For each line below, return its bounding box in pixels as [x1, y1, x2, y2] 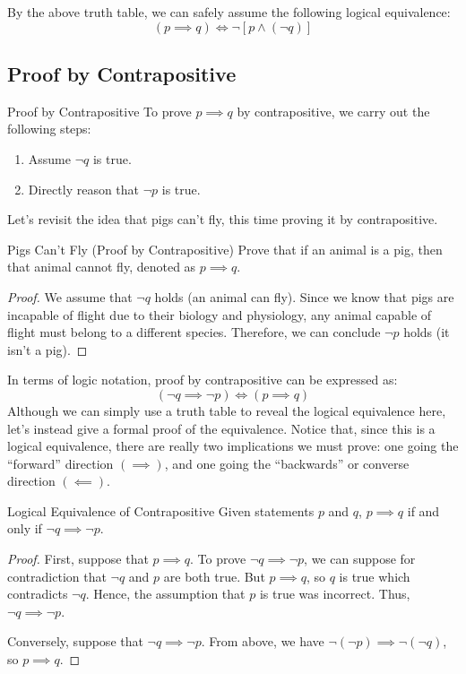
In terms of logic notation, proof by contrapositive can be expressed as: [7, 370, 398, 389]
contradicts [7, 584, 68, 603]
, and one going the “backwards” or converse [164, 454, 410, 472]
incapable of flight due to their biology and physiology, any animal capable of [7, 305, 432, 324]
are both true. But [163, 566, 265, 585]
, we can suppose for [304, 549, 416, 568]
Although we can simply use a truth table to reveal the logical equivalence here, [7, 401, 446, 419]
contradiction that [7, 566, 107, 585]
